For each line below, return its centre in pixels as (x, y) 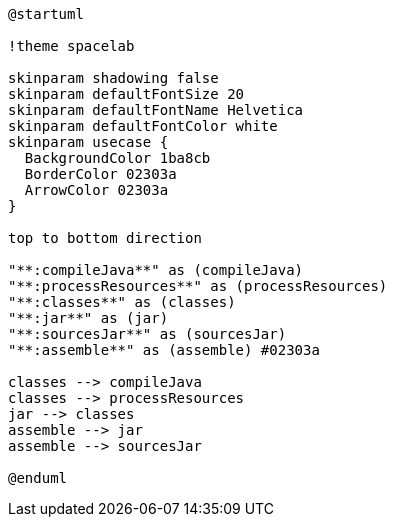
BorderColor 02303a (100, 174)
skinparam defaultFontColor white (143, 126)
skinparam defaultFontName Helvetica (156, 110)
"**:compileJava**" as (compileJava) (156, 270)
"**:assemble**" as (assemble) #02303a (164, 350)
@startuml (46, 14)
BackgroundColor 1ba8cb (117, 158)
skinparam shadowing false (113, 78)
